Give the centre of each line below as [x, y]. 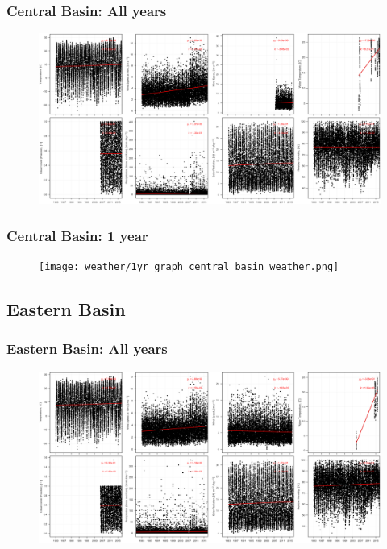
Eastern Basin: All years [87, 349]
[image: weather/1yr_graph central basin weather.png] [189, 267]
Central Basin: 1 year [77, 235]
